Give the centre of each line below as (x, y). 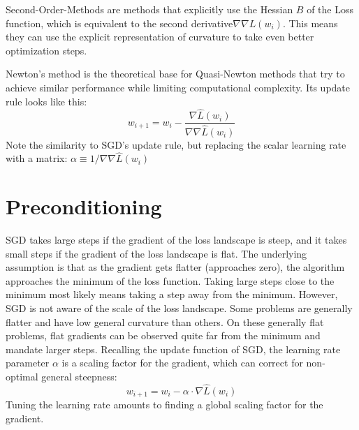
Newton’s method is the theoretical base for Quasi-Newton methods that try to (175, 74)
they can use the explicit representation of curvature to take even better (160, 37)
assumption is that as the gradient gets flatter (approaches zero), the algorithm (175, 267)
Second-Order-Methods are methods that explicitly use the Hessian (149, 9)
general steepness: (79, 376)
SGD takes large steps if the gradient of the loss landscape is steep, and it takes (176, 240)
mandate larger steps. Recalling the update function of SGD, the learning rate (173, 349)
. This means (310, 23)
